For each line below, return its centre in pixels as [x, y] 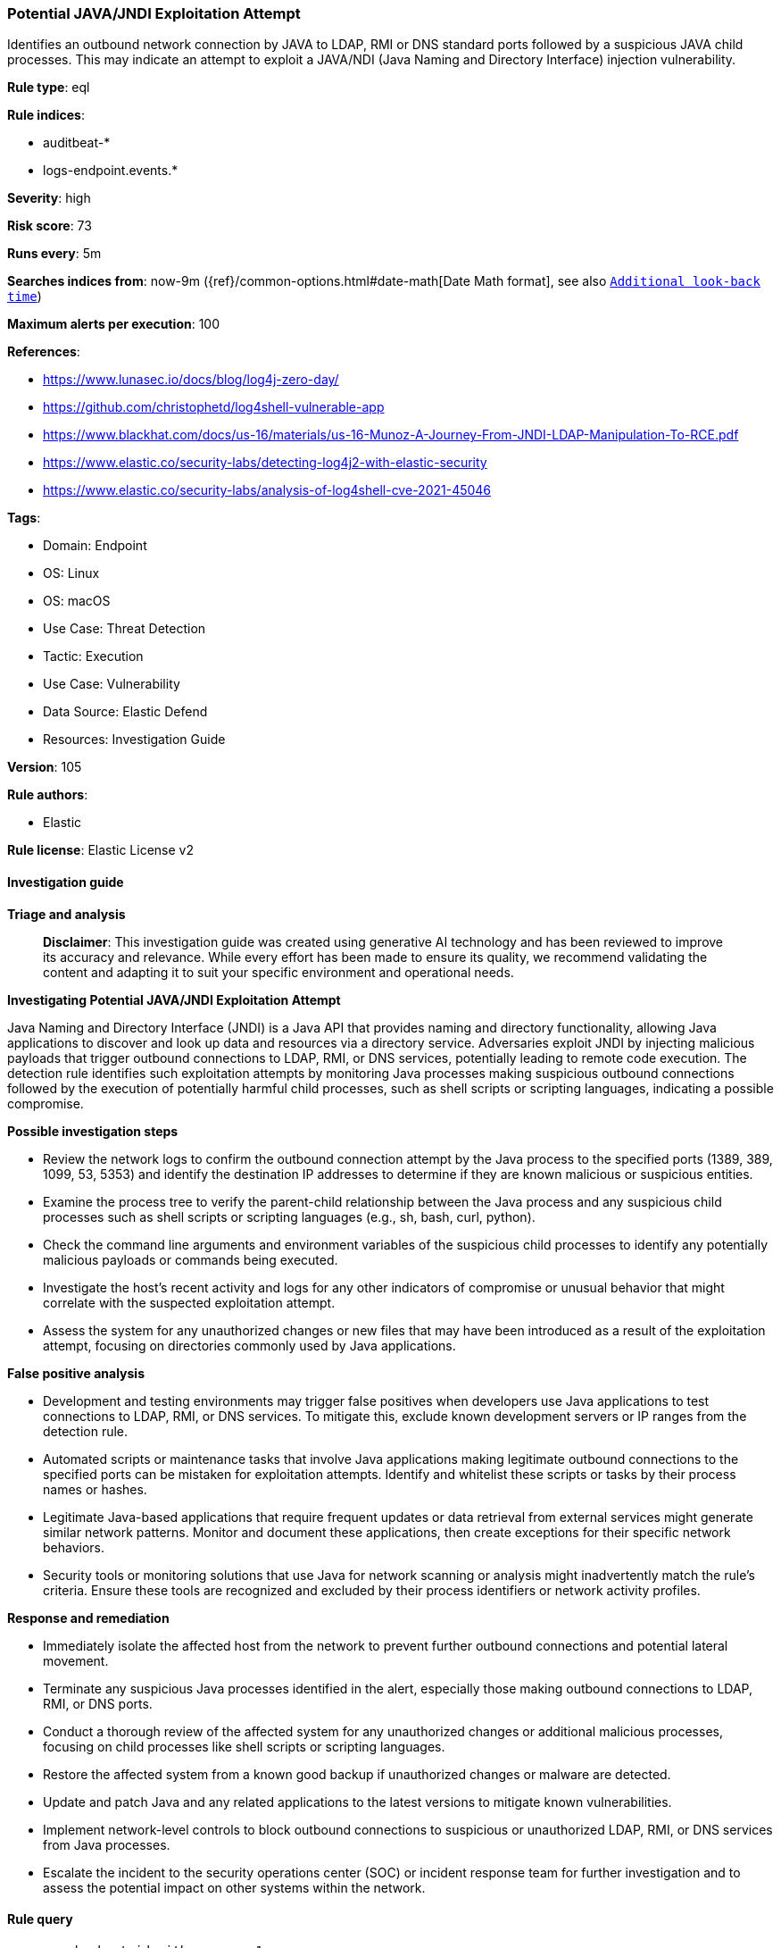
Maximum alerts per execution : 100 [114, 324]
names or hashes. [95, 1489]
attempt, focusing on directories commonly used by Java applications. [249, 1345]
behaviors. [74, 1547]
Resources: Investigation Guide [134, 740]
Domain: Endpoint [95, 546]
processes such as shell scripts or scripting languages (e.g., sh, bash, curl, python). [289, 1216]
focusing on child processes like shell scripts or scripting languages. [244, 1746]
